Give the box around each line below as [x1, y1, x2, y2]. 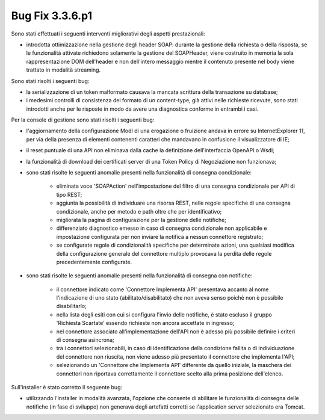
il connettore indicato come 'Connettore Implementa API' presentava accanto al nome [56, 286, 269, 293]
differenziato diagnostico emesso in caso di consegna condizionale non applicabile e [56, 224, 267, 232]
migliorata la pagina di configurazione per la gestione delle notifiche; [56, 216, 227, 223]
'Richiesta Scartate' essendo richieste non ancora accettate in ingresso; [56, 320, 235, 327]
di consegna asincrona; [56, 336, 114, 344]
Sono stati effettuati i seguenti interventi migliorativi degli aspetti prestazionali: [11, 30, 205, 37]
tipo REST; [56, 191, 82, 198]
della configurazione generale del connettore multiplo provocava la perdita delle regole [56, 250, 272, 257]
